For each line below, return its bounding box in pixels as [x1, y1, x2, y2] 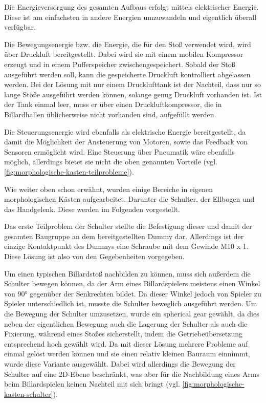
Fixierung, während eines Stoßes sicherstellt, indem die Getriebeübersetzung [4, 328, 242, 339]
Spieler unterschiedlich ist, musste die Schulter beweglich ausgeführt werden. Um [4, 298, 257, 309]
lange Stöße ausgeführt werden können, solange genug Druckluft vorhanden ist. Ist [4, 89, 262, 99]
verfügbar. [4, 22, 36, 32]
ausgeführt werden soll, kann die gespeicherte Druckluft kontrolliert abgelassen [4, 69, 251, 79]
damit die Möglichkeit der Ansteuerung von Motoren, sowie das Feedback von [4, 136, 248, 147]
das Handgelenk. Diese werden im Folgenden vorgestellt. [4, 203, 180, 214]
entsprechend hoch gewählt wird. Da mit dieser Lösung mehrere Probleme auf [4, 338, 248, 349]
